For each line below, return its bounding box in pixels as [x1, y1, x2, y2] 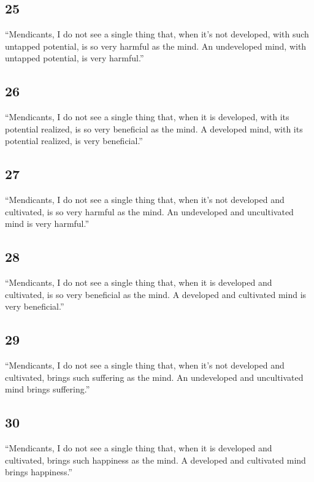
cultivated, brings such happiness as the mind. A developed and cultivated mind [5, 453, 306, 466]
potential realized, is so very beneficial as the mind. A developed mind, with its [5, 122, 303, 135]
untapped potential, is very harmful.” [5, 52, 144, 64]
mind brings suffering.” [5, 383, 90, 396]
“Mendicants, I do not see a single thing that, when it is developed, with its [5, 110, 289, 123]
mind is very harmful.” [5, 217, 90, 230]
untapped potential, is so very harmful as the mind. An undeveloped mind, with [5, 39, 307, 52]
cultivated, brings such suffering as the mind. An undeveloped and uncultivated [5, 370, 304, 383]
